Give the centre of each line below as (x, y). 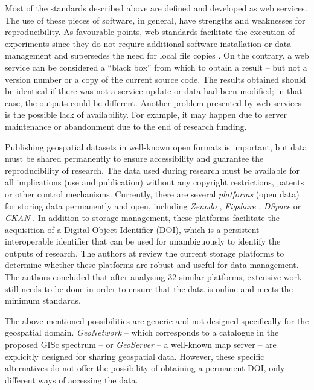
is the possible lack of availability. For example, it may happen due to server (146, 114)
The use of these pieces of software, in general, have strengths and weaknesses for (155, 20)
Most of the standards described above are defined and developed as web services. (156, 8)
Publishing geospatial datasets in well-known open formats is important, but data (156, 146)
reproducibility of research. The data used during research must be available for (152, 170)
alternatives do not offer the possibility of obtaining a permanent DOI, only (145, 368)
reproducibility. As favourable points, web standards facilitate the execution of (150, 32)
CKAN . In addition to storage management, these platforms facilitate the (142, 218)
